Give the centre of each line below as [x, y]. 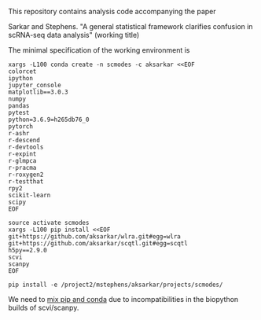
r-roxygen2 [26, 175]
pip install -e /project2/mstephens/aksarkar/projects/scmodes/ [116, 285]
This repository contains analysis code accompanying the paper [112, 11]
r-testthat [26, 182]
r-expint [22, 154]
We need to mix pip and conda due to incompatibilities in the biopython [123, 299]
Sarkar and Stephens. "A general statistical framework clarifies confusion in [130, 26]
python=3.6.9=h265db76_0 [49, 120]
